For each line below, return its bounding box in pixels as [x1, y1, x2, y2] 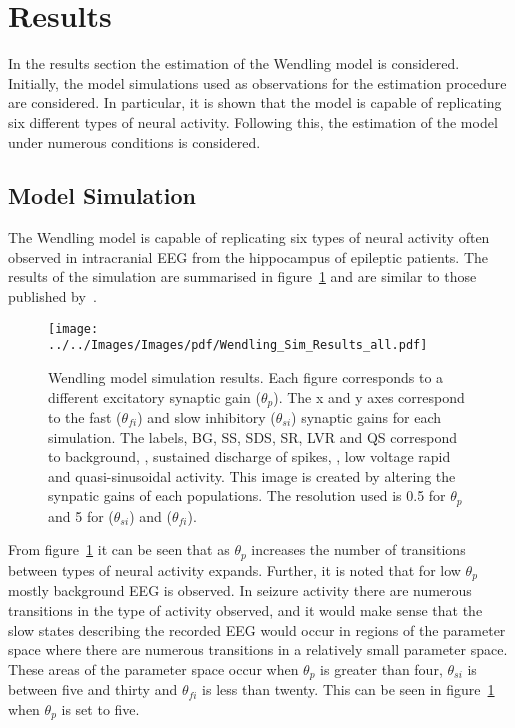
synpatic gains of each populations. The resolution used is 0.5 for [48, 485, 446, 506]
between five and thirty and [8, 679, 178, 700]
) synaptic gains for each [291, 407, 442, 428]
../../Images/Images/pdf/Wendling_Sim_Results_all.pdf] [48, 338, 428, 353]
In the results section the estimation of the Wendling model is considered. [8, 53, 460, 74]
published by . [8, 286, 97, 307]
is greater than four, [320, 658, 443, 679]
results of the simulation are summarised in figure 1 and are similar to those [8, 266, 477, 287]
